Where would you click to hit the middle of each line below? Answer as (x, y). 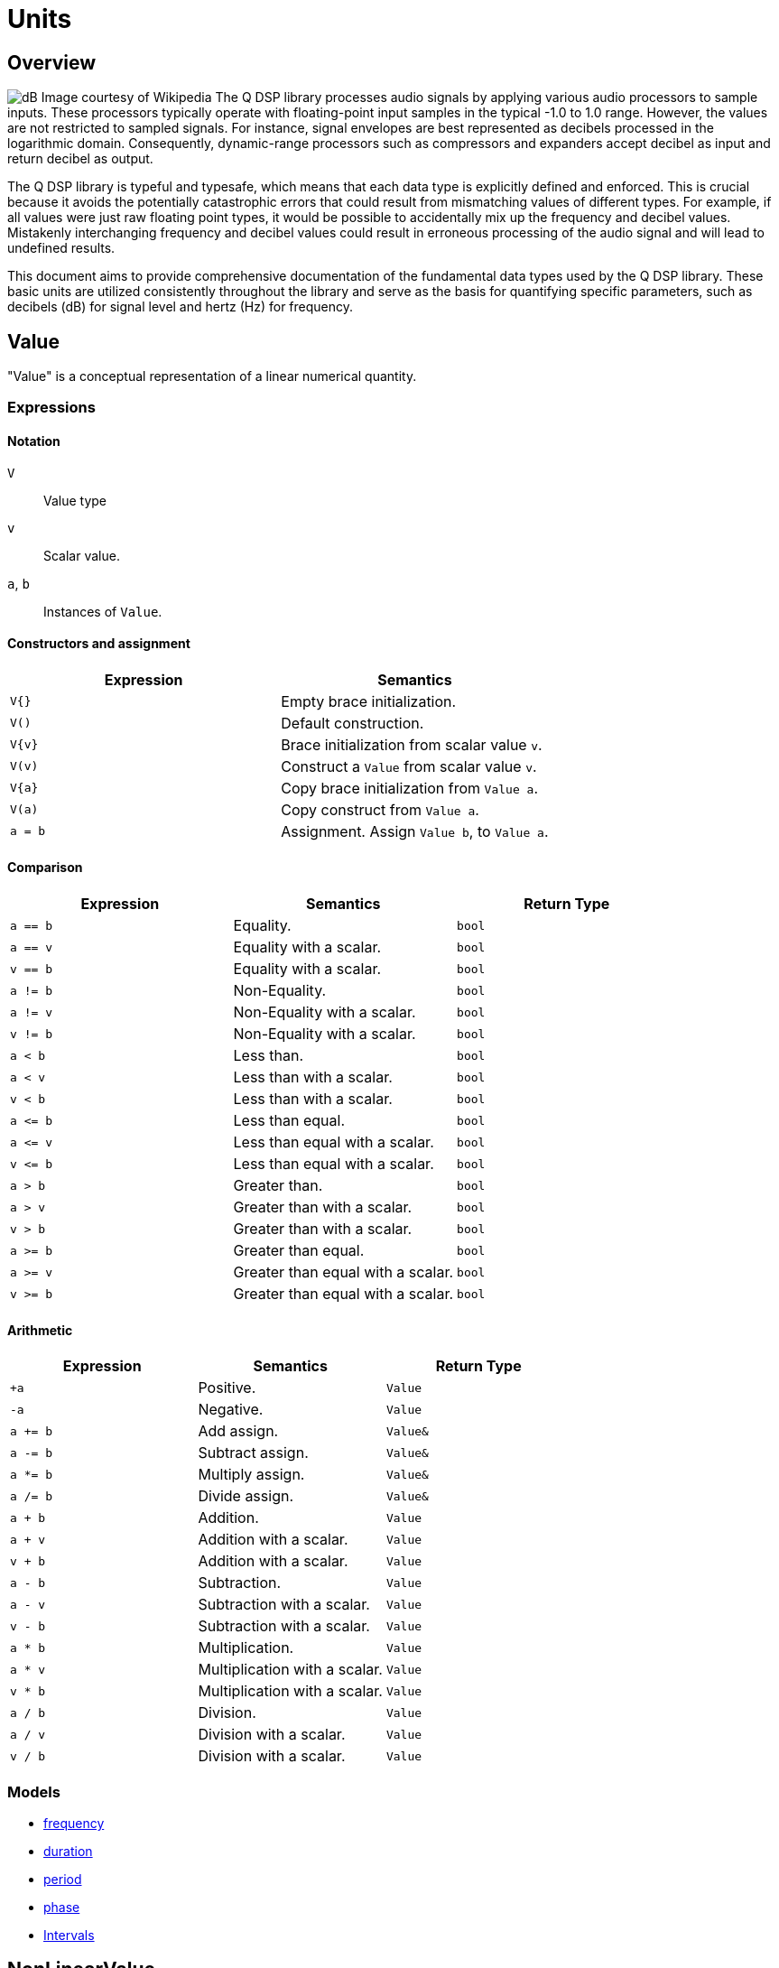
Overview (52, 62)
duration (68, 1852)
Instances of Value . (103, 611)
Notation (34, 441)
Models (34, 1792)
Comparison (45, 868)
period (63, 1880)
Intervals (69, 1936)
